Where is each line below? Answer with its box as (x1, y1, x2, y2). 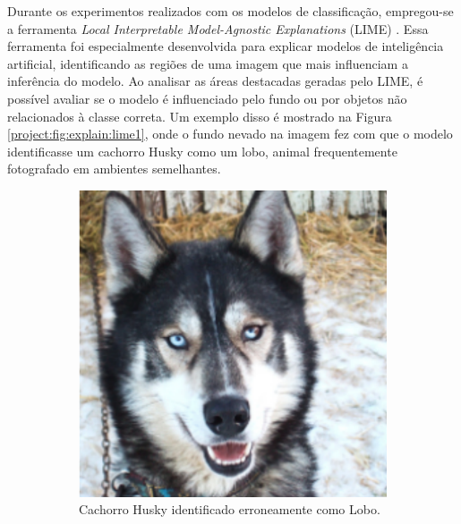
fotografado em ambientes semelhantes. (7, 159, 221, 178)
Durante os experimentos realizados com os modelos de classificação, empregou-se (7, 2, 454, 20)
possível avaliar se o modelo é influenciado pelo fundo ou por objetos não (7, 89, 407, 107)
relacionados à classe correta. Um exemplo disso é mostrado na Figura (7, 106, 392, 125)
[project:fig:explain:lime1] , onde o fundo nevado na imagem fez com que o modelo (7, 124, 453, 143)
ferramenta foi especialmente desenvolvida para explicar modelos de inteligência (7, 37, 444, 55)
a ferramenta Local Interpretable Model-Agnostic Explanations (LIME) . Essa (7, 19, 429, 38)
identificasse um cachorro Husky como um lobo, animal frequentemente (7, 141, 397, 160)
